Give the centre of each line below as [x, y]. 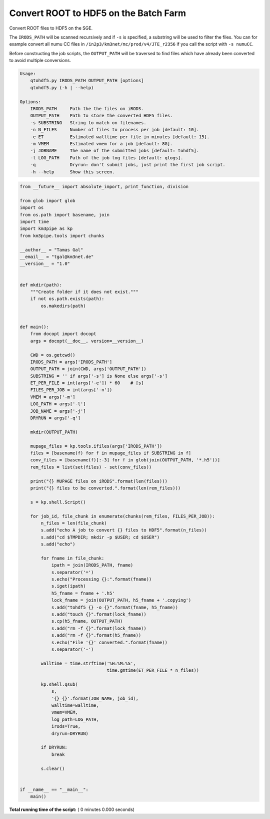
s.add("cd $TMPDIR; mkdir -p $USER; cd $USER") [100, 537]
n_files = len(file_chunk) [74, 523]
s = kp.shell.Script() [58, 502]
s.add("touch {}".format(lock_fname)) [99, 614]
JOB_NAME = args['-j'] [58, 411]
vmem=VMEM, [65, 712]
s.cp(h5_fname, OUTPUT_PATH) [87, 621]
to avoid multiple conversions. [40, 61]
